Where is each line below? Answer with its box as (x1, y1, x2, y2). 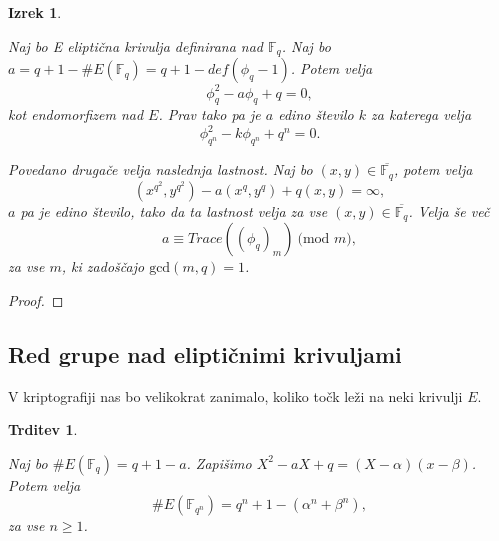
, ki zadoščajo (61, 256, 145, 277)
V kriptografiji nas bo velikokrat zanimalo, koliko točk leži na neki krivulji (8, 385, 463, 406)
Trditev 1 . (8, 419, 78, 440)
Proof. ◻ (8, 289, 64, 310)
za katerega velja (371, 104, 472, 125)
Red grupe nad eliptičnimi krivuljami (8, 338, 402, 369)
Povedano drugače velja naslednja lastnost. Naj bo (8, 159, 313, 180)
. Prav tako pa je (158, 104, 261, 125)
